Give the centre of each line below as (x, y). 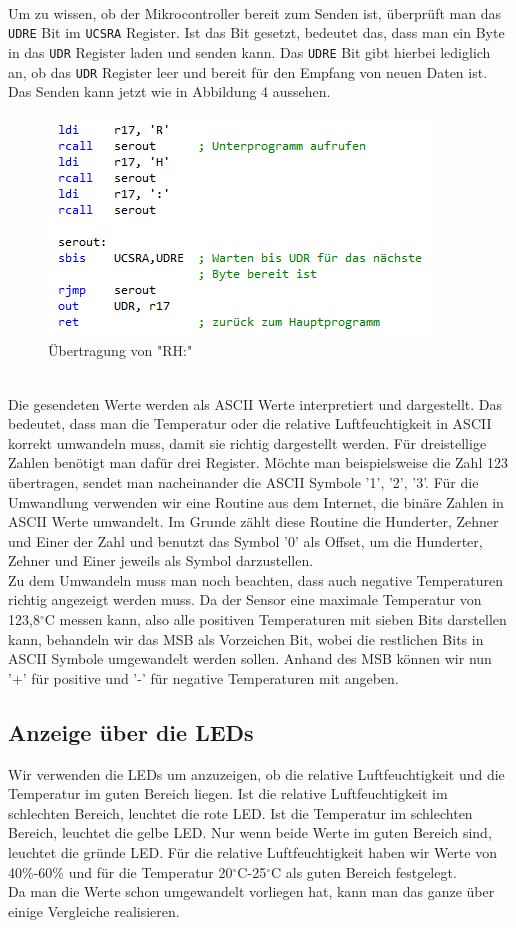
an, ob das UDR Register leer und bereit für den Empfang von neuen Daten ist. (248, 71)
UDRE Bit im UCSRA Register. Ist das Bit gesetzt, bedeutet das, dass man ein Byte (256, 32)
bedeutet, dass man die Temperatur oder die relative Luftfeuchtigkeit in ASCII (250, 423)
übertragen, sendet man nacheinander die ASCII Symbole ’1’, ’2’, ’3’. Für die (243, 481)
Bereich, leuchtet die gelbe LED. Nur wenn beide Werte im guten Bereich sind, (250, 832)
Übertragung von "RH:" (120, 350)
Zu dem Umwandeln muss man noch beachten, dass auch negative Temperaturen (256, 579)
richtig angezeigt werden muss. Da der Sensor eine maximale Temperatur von (245, 599)
